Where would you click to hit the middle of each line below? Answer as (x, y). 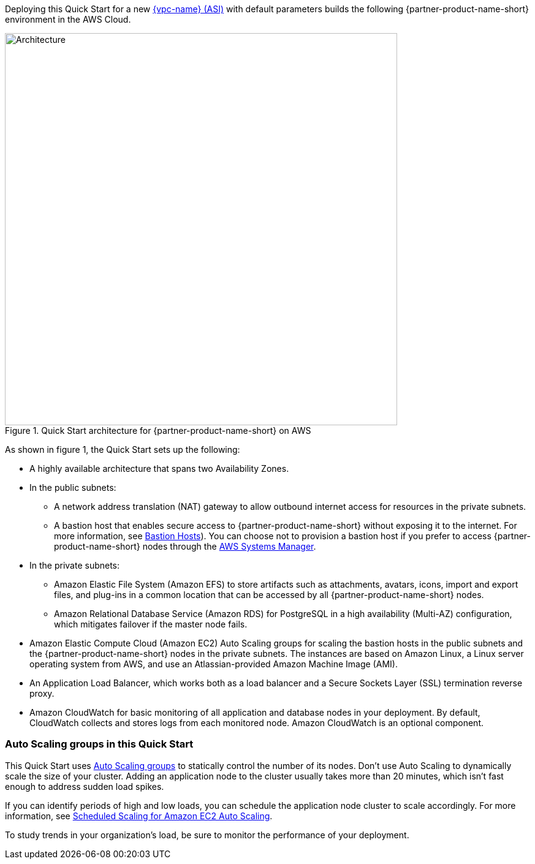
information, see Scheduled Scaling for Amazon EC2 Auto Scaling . (139, 816)
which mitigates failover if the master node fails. (151, 624)
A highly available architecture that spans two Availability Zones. (159, 468)
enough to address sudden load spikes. (85, 786)
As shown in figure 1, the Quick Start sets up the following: (123, 449)
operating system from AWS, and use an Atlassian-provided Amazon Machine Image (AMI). (214, 664)
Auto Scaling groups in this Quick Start (99, 744)
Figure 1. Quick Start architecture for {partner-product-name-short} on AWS (158, 430)
